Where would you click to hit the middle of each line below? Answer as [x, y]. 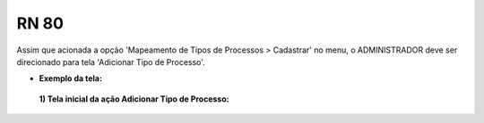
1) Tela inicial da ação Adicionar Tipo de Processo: [134, 99]
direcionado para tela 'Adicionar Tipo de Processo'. [111, 61]
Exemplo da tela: [71, 78]
